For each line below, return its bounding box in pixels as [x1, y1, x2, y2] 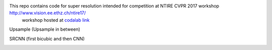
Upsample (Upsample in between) [9, 26, 81, 32]
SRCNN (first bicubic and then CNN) [9, 35, 85, 41]
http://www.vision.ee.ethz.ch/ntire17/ [9, 10, 86, 16]
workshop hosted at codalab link [22, 17, 90, 23]
